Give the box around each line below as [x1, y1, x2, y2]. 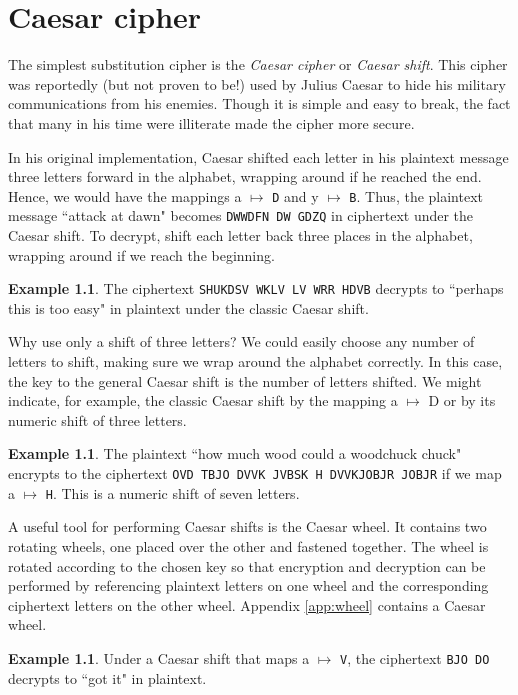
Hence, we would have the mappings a [8, 185, 242, 206]
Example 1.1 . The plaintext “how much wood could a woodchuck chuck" [8, 443, 462, 464]
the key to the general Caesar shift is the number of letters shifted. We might [8, 370, 482, 391]
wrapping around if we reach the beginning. [8, 244, 275, 265]
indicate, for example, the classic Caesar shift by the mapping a [8, 390, 398, 411]
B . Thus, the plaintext [349, 185, 484, 206]
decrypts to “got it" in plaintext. [8, 667, 207, 688]
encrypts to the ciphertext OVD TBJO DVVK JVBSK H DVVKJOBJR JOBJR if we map [8, 463, 502, 483]
